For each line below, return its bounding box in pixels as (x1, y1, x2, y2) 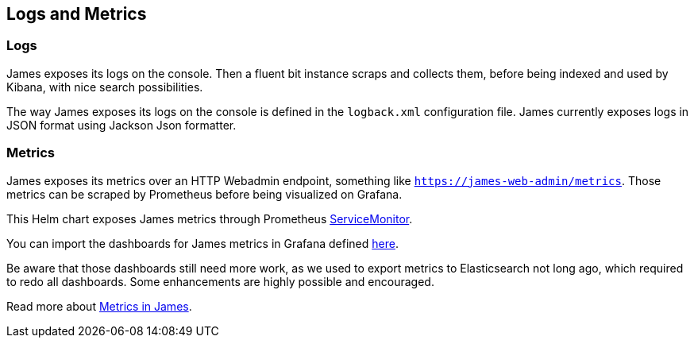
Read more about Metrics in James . (6, 299, 192, 313)
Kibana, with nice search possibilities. (6, 79, 203, 94)
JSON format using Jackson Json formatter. (6, 118, 237, 132)
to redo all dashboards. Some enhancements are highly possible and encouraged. (6, 274, 434, 288)
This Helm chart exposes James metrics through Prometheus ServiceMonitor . (6, 211, 413, 226)
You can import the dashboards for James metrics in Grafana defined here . (6, 236, 399, 250)
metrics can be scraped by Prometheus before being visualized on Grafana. (6, 187, 403, 201)
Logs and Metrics (6, 4, 147, 24)
